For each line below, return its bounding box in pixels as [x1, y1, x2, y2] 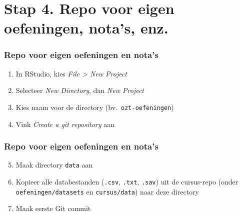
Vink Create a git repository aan [15, 118, 115, 129]
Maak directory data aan [15, 159, 93, 170]
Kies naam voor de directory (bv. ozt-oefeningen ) [15, 101, 174, 112]
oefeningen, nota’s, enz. [4, 17, 168, 38]
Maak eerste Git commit [15, 203, 91, 213]
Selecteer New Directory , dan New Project [15, 85, 144, 95]
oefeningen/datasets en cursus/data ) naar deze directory [15, 186, 199, 196]
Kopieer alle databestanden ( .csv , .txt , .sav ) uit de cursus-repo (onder [15, 176, 238, 187]
